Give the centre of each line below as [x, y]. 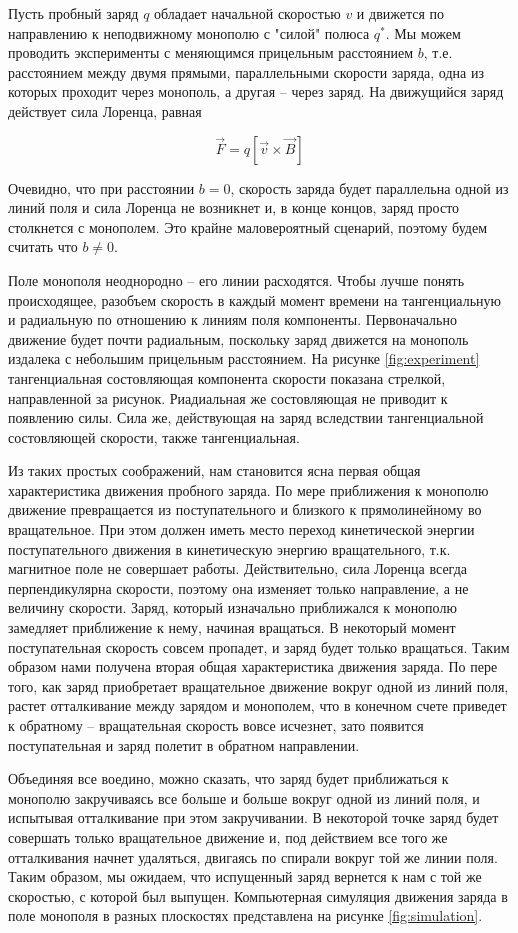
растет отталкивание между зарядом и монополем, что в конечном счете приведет [257, 705]
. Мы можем [423, 32]
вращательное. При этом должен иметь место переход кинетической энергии [241, 529]
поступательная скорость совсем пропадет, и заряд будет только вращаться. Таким [259, 646]
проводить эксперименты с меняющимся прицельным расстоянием [211, 52]
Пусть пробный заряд [73, 13]
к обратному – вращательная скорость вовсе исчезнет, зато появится [216, 725]
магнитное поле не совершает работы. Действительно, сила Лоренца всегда [237, 568]
